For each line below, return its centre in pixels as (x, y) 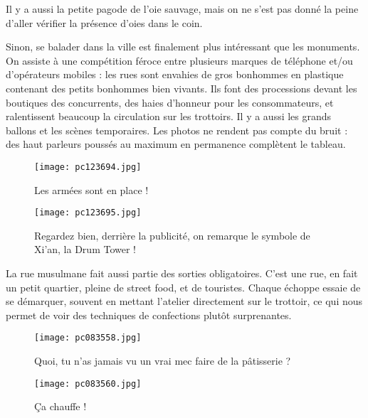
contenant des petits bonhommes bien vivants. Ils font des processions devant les (182, 88)
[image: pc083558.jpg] (88, 338)
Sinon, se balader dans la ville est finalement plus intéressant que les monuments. (183, 47)
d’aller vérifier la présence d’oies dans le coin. (104, 22)
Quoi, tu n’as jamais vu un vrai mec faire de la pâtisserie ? (163, 361)
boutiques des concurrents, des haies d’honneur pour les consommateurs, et (170, 102)
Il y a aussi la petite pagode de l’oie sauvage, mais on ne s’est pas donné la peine (182, 9)
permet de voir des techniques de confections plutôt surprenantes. (149, 315)
